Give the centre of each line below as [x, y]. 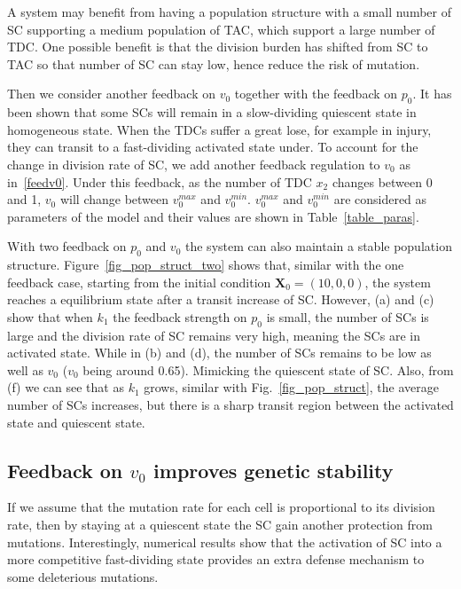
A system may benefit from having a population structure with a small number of [229, 12]
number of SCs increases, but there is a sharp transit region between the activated [230, 405]
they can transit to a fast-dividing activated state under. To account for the [213, 147]
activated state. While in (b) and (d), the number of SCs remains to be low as [219, 353]
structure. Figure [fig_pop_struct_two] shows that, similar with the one [206, 265]
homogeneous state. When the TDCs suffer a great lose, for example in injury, [219, 129]
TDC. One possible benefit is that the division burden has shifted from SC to [218, 47]
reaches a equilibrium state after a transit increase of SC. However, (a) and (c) [221, 299]
